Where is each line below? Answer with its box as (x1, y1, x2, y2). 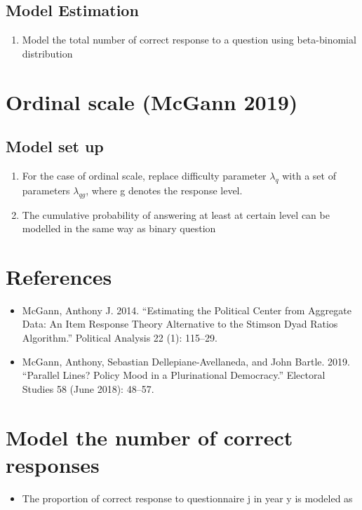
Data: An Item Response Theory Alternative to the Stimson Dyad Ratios (22, 316, 338, 331)
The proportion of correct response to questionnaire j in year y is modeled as (22, 490, 353, 505)
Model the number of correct (6, 422, 293, 451)
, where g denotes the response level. (86, 182, 243, 197)
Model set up (6, 135, 104, 157)
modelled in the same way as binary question (22, 221, 216, 236)
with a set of (282, 168, 336, 182)
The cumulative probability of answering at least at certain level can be (22, 207, 330, 222)
